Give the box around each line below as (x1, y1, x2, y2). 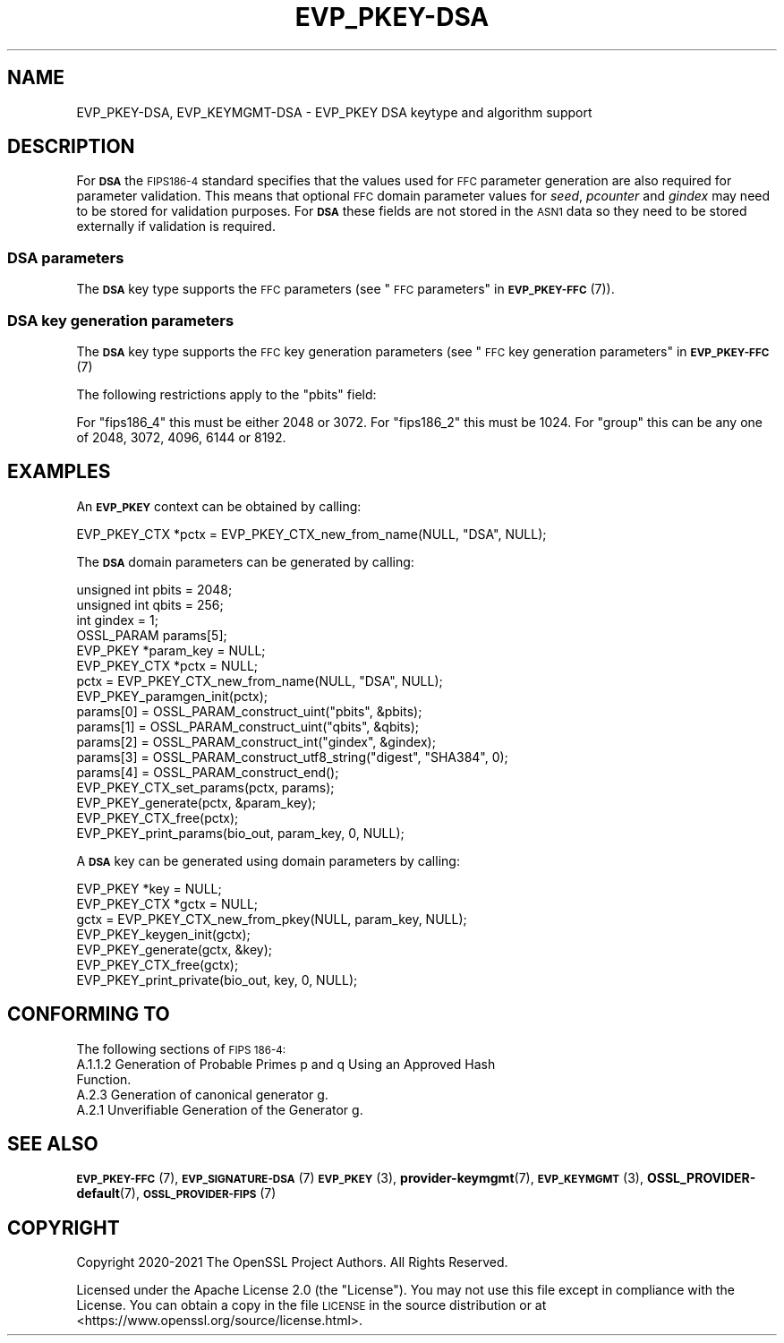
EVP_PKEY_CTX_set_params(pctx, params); (76, 779, 335, 795)
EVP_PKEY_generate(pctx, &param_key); (76, 794, 316, 810)
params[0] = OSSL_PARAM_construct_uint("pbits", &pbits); (76, 703, 422, 719)
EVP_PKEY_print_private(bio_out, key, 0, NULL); (76, 971, 358, 988)
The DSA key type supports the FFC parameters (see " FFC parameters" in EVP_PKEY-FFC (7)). (76, 281, 615, 297)
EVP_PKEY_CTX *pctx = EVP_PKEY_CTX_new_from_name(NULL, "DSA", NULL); (76, 526, 547, 542)
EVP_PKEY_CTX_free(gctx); (76, 956, 239, 972)
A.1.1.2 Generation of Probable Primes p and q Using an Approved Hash (76, 1056, 496, 1072)
